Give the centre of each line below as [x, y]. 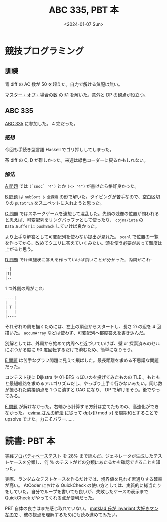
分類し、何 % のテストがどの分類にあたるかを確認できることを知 [93, 462]
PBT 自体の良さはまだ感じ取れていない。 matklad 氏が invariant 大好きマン [82, 508]
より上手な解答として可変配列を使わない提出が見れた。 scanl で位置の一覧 [82, 237]
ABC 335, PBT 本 [84, 10]
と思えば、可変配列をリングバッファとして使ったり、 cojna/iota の [74, 220]
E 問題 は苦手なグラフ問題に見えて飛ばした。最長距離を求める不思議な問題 [82, 360]
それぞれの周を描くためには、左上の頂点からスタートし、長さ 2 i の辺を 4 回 [83, 327]
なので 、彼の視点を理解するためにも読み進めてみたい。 [63, 515]
